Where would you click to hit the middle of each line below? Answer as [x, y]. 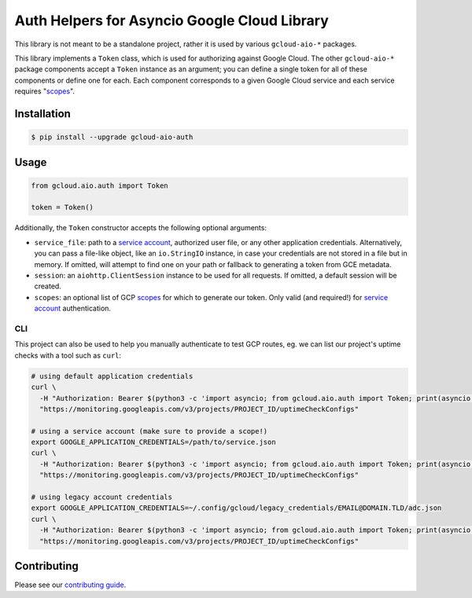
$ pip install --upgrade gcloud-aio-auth [112, 137]
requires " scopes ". [44, 91]
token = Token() [63, 207]
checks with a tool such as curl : [68, 355]
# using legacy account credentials [102, 497]
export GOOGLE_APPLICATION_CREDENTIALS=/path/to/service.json [153, 442]
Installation [42, 114]
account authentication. [73, 308]
